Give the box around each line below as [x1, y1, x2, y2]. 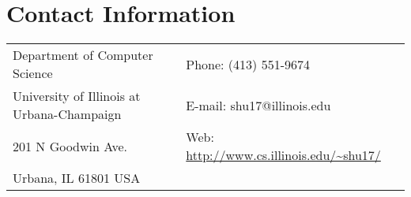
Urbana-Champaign [13, 105, 122, 124]
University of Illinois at [13, 87, 141, 106]
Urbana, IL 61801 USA [13, 169, 141, 188]
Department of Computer [13, 46, 153, 65]
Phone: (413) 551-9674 [186, 54, 310, 73]
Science [13, 64, 53, 83]
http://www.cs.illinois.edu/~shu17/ [186, 146, 381, 165]
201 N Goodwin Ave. [13, 136, 128, 155]
